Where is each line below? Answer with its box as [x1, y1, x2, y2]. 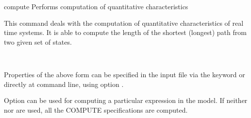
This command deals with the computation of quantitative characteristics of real [4, 17, 244, 28]
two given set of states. [4, 36, 72, 47]
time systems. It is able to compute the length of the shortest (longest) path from [4, 27, 247, 37]
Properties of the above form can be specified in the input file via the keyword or [4, 69, 245, 79]
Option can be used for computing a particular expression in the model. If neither [4, 95, 248, 105]
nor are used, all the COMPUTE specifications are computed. [4, 104, 188, 115]
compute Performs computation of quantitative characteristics [4, 1, 188, 11]
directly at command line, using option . [4, 79, 124, 89]
